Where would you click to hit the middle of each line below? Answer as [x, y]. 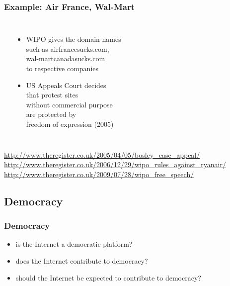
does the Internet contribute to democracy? [82, 260]
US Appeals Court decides [66, 85]
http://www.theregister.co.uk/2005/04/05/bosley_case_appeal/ [102, 154]
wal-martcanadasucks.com [66, 58]
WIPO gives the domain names [74, 39]
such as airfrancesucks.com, [68, 48]
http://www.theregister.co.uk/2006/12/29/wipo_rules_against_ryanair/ [115, 164]
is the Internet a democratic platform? [74, 244]
